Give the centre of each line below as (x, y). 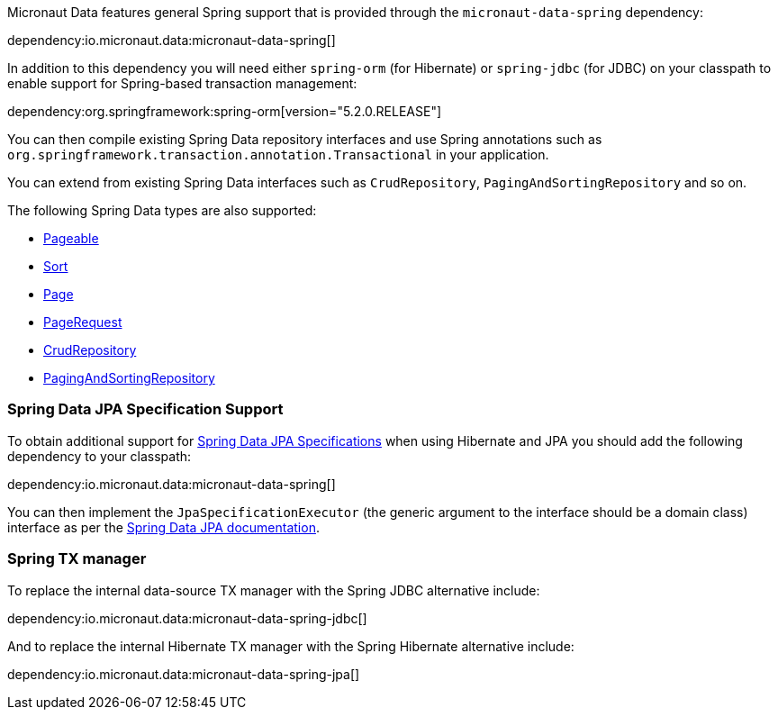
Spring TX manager (77, 559)
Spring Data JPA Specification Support (145, 409)
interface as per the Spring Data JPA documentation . (163, 527)
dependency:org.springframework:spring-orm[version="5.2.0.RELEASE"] (225, 111)
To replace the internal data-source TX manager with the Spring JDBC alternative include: (274, 590)
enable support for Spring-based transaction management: (182, 83)
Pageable (71, 238)
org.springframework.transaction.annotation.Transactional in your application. (278, 154)
